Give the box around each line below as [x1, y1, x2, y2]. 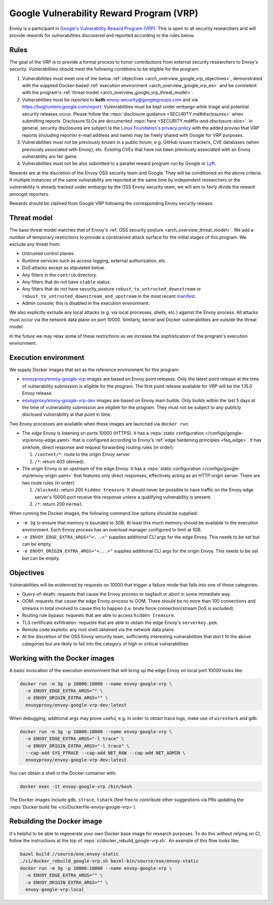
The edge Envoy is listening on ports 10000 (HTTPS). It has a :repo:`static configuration [22, 430, 204, 436]
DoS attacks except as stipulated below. [22, 265, 106, 271]
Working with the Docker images [9, 654, 115, 663]
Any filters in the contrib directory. [22, 272, 98, 278]
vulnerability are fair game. [22, 153, 78, 159]
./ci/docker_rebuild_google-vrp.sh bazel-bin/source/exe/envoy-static [20, 858, 199, 864]
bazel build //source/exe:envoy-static [20, 851, 119, 857]
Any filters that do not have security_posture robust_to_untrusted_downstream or [22, 286, 201, 292]
